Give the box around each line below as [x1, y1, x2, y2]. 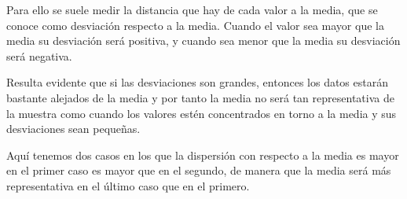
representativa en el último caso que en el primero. [6, 177, 250, 193]
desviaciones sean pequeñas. [6, 120, 141, 137]
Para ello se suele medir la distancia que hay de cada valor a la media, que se [6, 2, 378, 17]
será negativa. [6, 47, 72, 64]
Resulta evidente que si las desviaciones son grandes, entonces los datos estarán [6, 74, 388, 90]
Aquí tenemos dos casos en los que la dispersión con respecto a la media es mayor [6, 146, 399, 163]
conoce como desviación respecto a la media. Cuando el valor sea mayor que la [6, 17, 384, 33]
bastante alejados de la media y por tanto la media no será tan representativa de [6, 89, 394, 105]
